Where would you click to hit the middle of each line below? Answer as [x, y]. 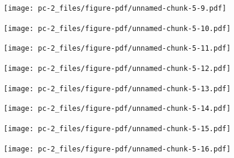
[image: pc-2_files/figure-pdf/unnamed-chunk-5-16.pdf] [117, 149]
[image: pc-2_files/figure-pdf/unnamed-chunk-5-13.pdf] [117, 89]
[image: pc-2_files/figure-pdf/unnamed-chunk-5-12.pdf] [117, 68]
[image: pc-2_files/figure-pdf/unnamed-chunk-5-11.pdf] [117, 49]
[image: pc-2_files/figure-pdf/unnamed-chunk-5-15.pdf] [117, 128]
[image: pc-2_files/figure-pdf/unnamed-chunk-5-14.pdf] [117, 109]
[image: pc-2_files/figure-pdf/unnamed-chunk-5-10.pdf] [117, 28]
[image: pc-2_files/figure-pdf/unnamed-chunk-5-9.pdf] [115, 8]
